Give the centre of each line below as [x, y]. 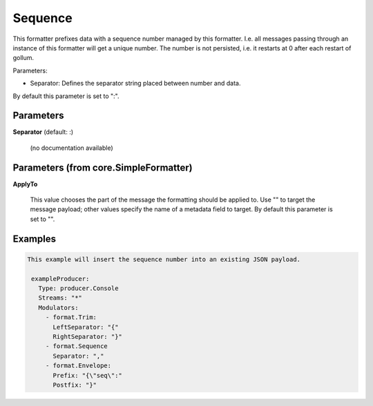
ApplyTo [25, 184]
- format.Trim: [71, 317]
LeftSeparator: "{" [86, 327]
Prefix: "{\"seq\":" [87, 375]
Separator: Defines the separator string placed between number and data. [135, 84]
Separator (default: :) [43, 132]
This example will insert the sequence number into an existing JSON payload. [164, 259]
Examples [35, 239]
